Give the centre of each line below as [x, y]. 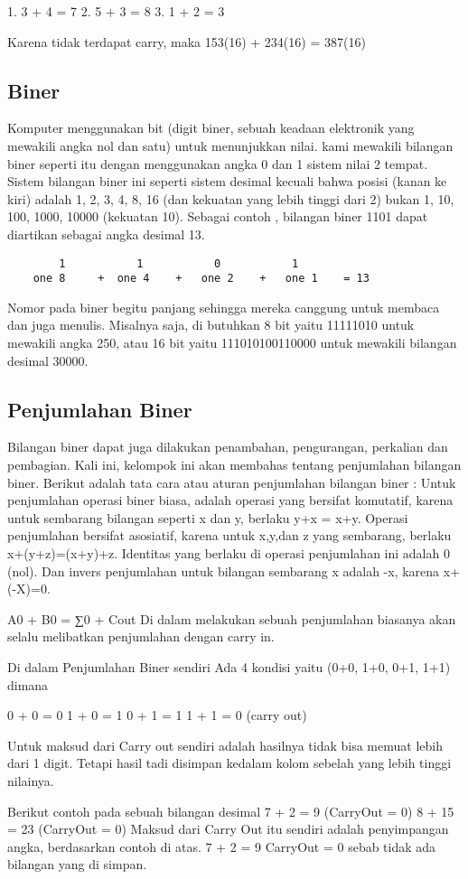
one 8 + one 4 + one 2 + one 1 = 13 [201, 279]
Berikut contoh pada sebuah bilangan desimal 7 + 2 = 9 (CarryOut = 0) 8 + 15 [231, 811]
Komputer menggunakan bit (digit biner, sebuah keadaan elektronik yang [211, 128]
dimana [28, 684]
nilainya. [31, 780]
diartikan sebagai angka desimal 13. [106, 234]
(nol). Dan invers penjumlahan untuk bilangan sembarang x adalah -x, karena [224, 570]
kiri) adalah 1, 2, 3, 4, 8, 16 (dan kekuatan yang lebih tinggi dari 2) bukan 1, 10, [231, 198]
